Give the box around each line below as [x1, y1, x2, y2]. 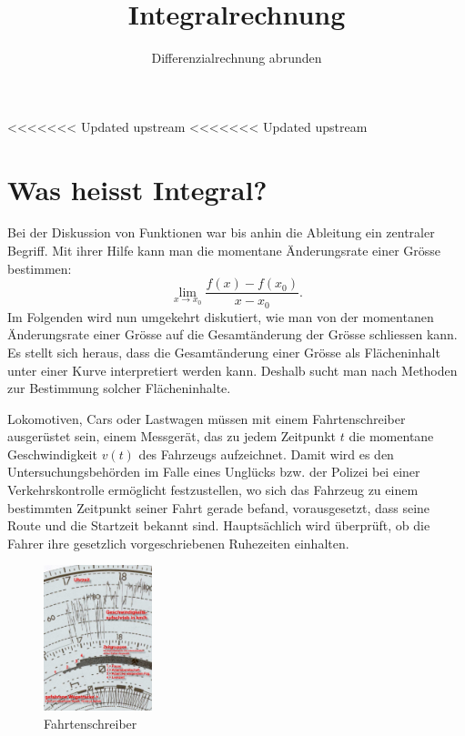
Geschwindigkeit [7, 444, 97, 463]
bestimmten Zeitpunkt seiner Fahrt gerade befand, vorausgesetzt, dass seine [7, 498, 430, 517]
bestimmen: [7, 258, 72, 277]
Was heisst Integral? [7, 170, 268, 207]
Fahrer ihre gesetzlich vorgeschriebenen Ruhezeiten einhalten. [7, 533, 349, 552]
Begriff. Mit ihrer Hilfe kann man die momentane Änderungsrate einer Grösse [7, 241, 441, 260]
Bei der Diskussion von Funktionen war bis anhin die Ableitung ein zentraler [7, 223, 435, 242]
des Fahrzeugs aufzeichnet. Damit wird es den [138, 444, 394, 463]
